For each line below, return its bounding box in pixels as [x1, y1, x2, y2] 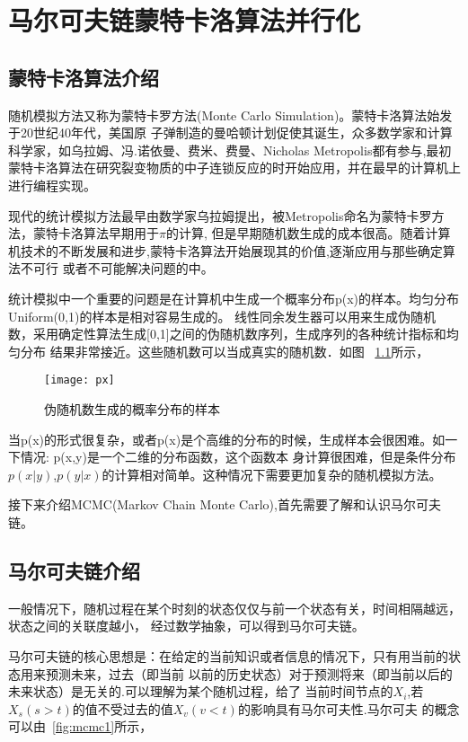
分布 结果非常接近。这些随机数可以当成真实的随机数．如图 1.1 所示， [20, 341, 429, 360]
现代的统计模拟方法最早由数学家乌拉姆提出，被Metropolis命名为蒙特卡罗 [8, 206, 432, 225]
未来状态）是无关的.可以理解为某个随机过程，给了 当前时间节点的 [8, 682, 393, 701]
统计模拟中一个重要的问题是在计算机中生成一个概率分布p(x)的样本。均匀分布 [8, 288, 460, 307]
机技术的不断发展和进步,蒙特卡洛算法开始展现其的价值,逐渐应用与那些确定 [8, 241, 443, 260]
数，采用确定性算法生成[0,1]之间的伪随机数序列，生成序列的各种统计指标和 [8, 324, 446, 343]
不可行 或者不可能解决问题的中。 [20, 259, 214, 278]
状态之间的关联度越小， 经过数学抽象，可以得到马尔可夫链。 [8, 616, 365, 635]
